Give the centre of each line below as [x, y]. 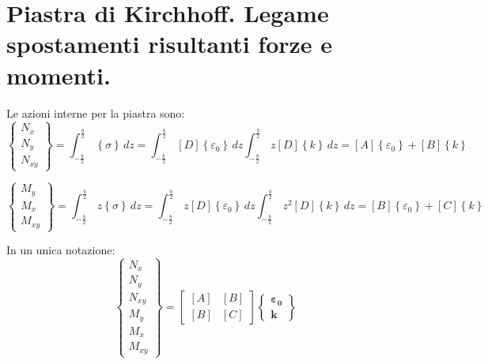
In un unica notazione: [61, 250]
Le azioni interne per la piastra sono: [96, 113]
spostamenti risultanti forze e [170, 44]
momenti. [59, 75]
